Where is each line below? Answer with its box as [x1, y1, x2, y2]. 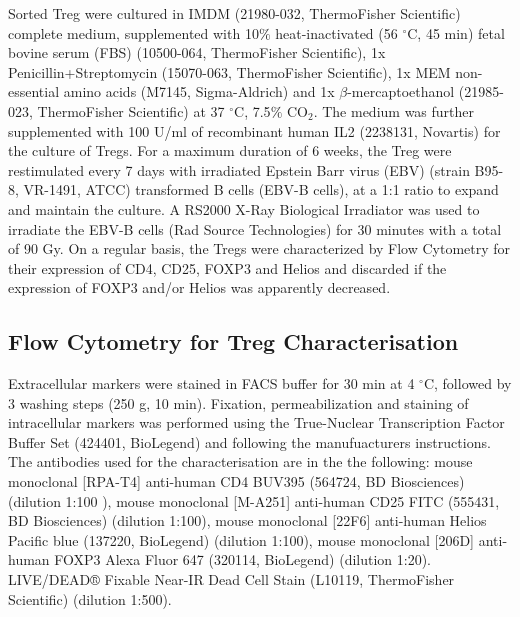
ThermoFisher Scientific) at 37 [37, 100, 225, 121]
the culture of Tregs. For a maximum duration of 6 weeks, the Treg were [8, 140, 452, 161]
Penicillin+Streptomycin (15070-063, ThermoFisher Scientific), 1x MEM [8, 61, 451, 82]
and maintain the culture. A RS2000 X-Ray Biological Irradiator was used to [8, 198, 480, 219]
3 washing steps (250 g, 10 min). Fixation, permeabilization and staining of [8, 392, 469, 413]
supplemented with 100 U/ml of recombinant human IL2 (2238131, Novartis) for [8, 120, 501, 141]
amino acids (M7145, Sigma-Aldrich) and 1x [63, 81, 335, 102]
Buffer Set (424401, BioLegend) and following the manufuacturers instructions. [8, 431, 491, 452]
